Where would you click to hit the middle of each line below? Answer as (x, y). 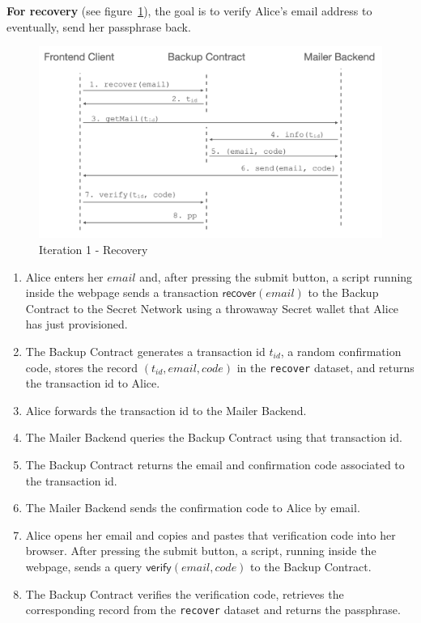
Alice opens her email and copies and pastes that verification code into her (210, 534)
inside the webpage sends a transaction (122, 292)
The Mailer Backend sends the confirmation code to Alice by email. (193, 508)
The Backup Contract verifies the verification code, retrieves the (185, 593)
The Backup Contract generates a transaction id (145, 351)
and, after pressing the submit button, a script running (276, 276)
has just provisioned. (77, 324)
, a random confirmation (341, 351)
